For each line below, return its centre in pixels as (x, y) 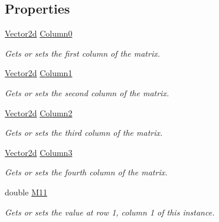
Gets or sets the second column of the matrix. (87, 92)
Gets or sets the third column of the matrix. (84, 133)
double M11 (26, 192)
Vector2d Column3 (39, 152)
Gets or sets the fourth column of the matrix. (86, 172)
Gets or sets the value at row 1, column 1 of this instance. (110, 212)
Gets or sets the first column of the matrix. (82, 53)
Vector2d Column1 (39, 73)
